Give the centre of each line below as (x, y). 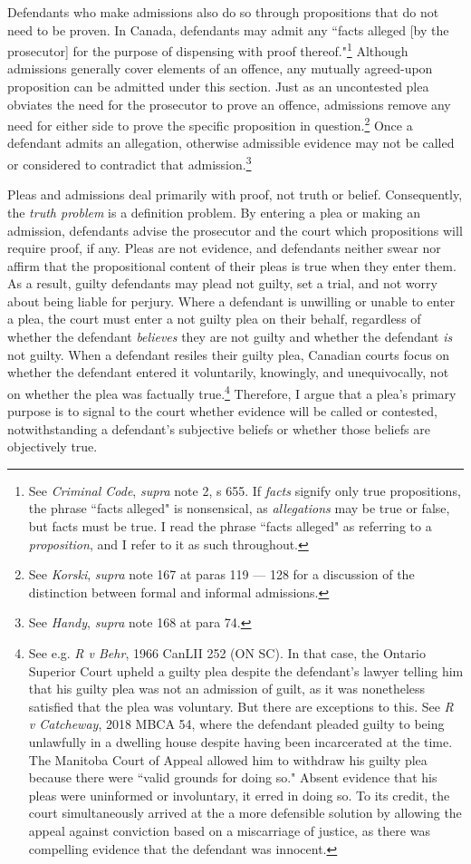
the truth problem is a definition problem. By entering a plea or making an (214, 212)
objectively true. (53, 447)
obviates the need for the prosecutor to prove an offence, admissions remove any (229, 104)
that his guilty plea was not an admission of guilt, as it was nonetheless (227, 689)
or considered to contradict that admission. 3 (130, 163)
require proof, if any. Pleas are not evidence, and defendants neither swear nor (224, 248)
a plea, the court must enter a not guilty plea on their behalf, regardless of (214, 319)
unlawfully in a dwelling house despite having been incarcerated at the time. (240, 742)
